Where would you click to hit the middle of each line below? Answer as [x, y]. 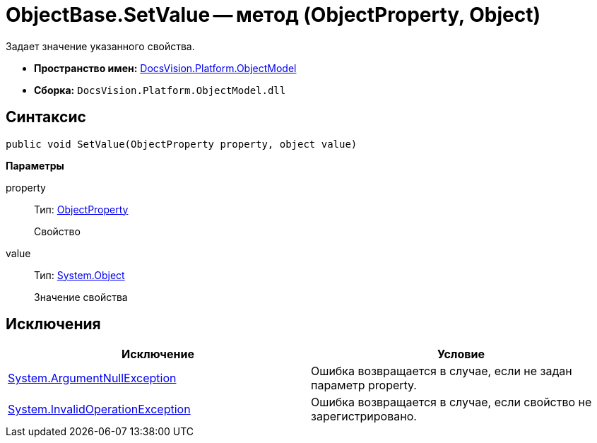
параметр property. [364, 385]
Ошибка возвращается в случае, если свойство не [451, 402]
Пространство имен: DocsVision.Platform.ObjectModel [165, 68]
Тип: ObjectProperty [81, 209]
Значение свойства [81, 297]
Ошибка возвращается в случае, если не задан [442, 371]
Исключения [53, 324]
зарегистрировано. [364, 417]
